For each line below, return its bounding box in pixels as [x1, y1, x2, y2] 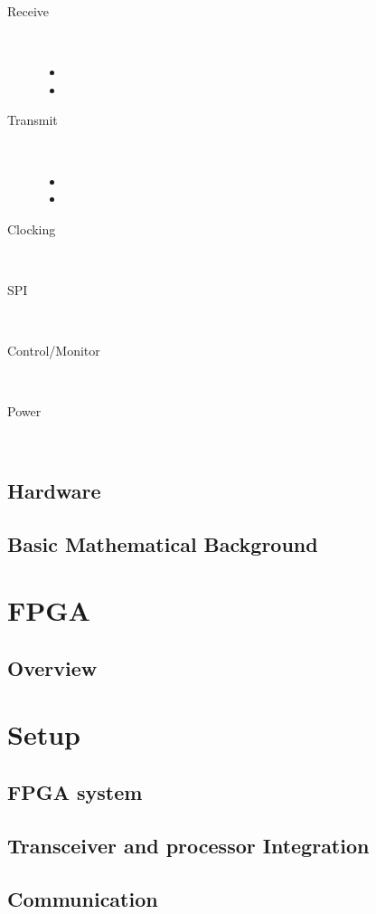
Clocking [7, 219, 56, 238]
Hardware [7, 476, 101, 504]
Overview [7, 653, 98, 681]
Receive [7, 2, 50, 20]
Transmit [7, 110, 58, 129]
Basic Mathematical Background [7, 529, 318, 557]
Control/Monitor [7, 341, 100, 360]
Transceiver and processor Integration [7, 831, 370, 859]
